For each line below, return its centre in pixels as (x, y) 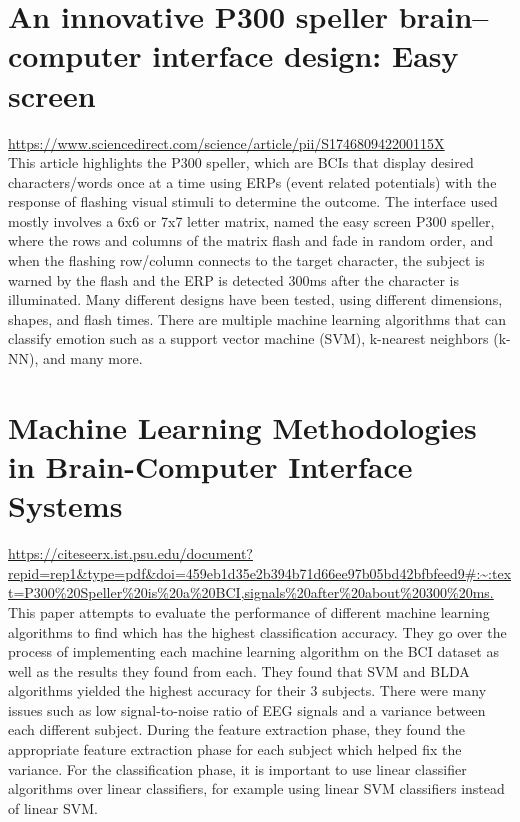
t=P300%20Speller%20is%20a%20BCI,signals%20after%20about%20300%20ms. (251, 592)
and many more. (92, 358)
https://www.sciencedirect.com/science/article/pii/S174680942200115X (226, 142)
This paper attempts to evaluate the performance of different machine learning (249, 611)
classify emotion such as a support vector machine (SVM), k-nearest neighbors (248, 338)
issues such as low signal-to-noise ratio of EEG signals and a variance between (247, 709)
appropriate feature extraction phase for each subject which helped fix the (235, 749)
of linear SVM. (53, 807)
